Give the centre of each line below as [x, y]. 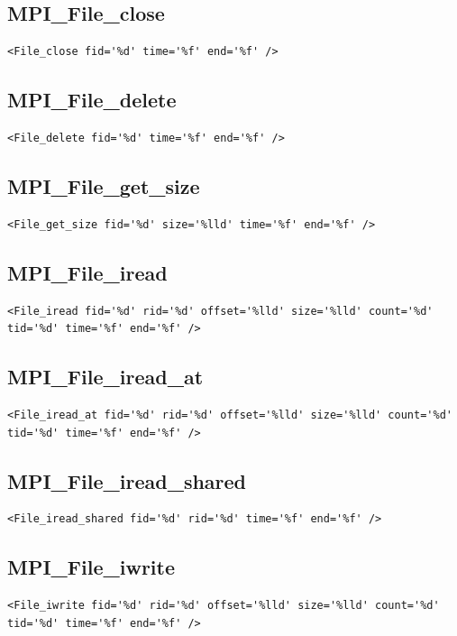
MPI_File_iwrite [91, 567]
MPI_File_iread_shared [127, 480]
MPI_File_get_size [104, 185]
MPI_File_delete [92, 100]
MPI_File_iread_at [105, 377]
